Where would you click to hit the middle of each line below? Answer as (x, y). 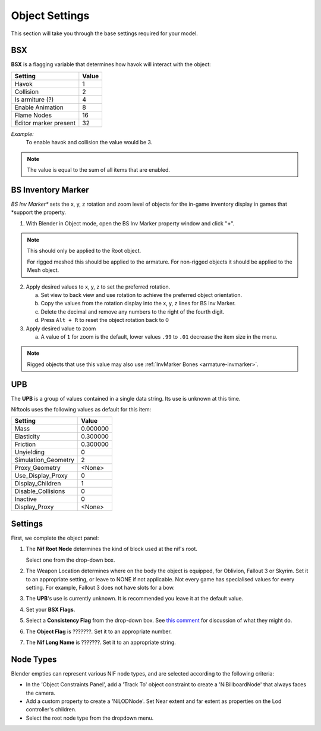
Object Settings (50, 16)
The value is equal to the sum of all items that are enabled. (99, 170)
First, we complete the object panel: (55, 538)
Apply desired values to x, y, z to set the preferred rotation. (98, 287)
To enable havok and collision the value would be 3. (89, 143)
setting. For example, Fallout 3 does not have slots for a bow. (100, 587)
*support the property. (39, 212)
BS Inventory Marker (50, 190)
